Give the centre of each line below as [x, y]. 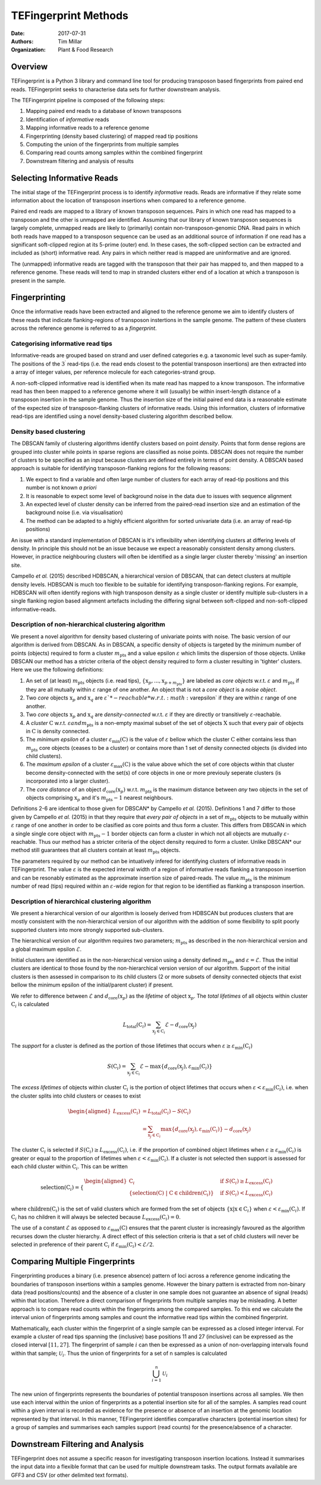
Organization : [28, 50]
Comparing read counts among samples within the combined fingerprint [114, 153]
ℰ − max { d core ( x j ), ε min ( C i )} [176, 1067]
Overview [29, 67]
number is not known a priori [61, 488]
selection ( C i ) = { [62, 1188]
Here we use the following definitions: [57, 670]
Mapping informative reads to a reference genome [88, 128]
